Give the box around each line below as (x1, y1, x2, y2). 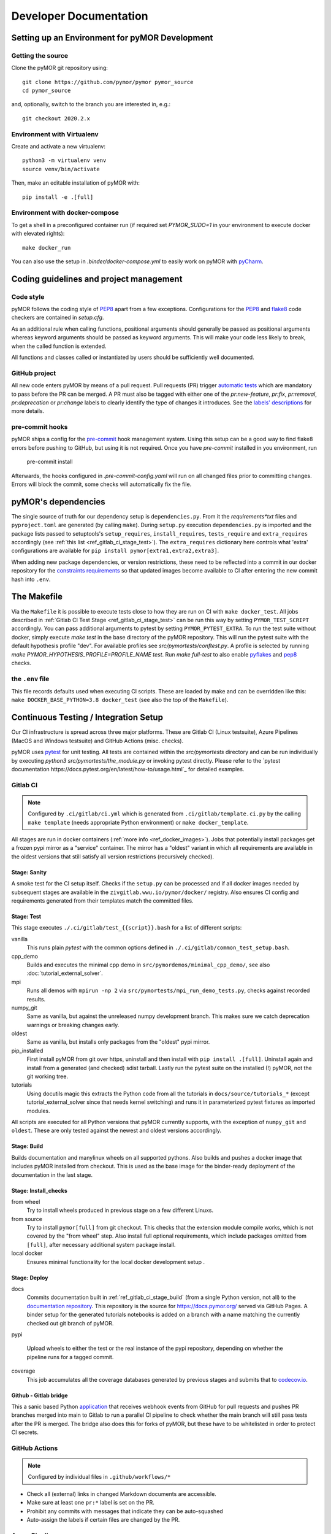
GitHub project (11, 369, 56, 377)
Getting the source (11, 51, 69, 60)
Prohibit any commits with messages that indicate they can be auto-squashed (26, 1507, 223, 1515)
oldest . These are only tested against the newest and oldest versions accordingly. (11, 1127, 222, 1135)
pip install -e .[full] (22, 193, 94, 201)
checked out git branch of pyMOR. (26, 1319, 114, 1327)
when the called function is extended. (11, 342, 107, 350)
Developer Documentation (11, 9, 148, 23)
